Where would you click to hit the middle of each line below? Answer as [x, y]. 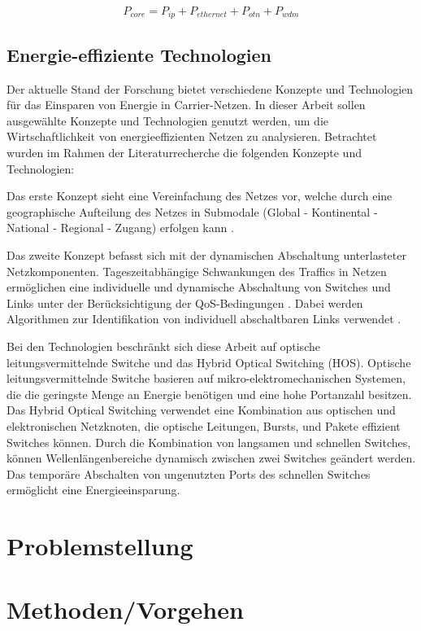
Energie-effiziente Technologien [139, 54]
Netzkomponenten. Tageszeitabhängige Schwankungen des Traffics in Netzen [197, 271]
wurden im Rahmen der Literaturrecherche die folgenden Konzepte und [184, 153]
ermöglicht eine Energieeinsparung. [93, 490]
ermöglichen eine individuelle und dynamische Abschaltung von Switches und [199, 287]
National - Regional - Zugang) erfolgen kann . [120, 228]
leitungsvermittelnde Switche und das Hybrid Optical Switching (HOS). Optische [209, 362]
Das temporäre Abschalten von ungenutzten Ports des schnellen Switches [189, 473]
